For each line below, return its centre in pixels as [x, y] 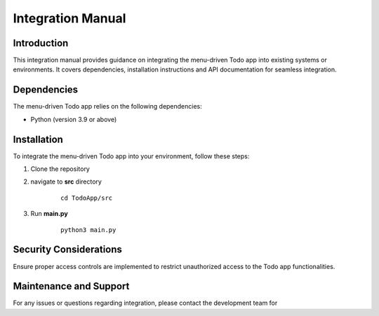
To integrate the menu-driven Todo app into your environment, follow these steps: [131, 156]
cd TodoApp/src [87, 198]
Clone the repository [60, 169]
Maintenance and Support [71, 286]
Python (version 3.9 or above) [74, 119]
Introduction [41, 43]
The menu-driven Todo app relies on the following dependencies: [108, 107]
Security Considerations [68, 250]
